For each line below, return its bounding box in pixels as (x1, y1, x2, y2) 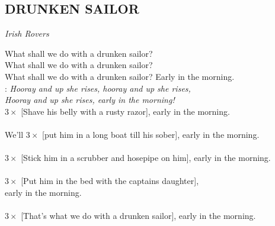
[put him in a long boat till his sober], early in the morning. (42, 128, 260, 140)
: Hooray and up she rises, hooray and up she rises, (5, 82, 191, 94)
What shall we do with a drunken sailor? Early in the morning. (5, 70, 235, 82)
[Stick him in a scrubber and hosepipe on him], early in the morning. (21, 151, 271, 164)
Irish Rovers (5, 27, 49, 40)
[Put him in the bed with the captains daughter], (21, 175, 199, 187)
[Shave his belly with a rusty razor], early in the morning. (21, 105, 230, 117)
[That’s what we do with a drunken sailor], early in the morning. (21, 209, 256, 222)
